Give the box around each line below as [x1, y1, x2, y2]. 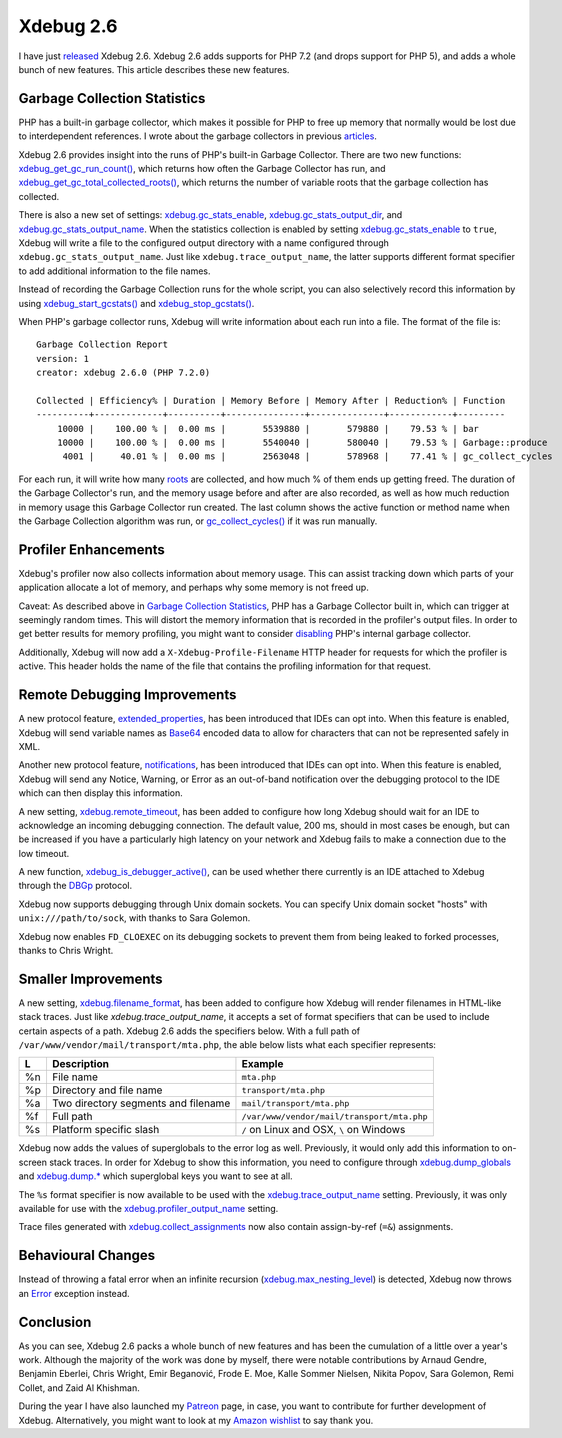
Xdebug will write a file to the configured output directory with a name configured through [18, 236, 390, 249]
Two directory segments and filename [51, 1096, 231, 1110]
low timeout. [18, 847, 70, 859]
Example [241, 1057, 284, 1071]
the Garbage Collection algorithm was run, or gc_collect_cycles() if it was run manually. [18, 515, 378, 527]
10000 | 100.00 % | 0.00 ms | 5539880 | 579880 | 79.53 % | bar [56, 423, 480, 434]
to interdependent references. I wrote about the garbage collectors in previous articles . [18, 130, 377, 142]
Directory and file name [51, 1083, 163, 1097]
